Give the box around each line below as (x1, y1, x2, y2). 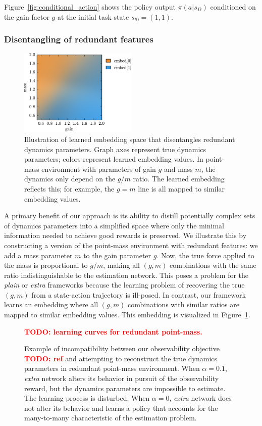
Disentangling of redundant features (4, 33, 153, 45)
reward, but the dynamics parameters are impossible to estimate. (24, 383, 226, 393)
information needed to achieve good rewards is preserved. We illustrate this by (4, 230, 247, 241)
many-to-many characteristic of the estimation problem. (24, 412, 197, 423)
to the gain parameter (83, 250, 151, 260)
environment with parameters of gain (41, 163, 156, 174)
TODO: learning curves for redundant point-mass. (24, 326, 202, 337)
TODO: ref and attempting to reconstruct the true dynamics (24, 353, 218, 363)
